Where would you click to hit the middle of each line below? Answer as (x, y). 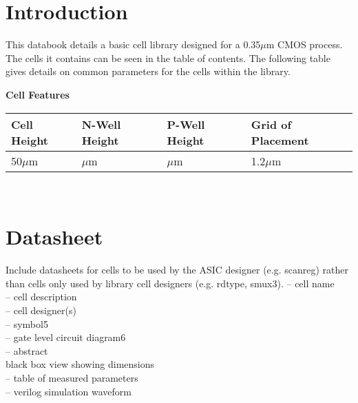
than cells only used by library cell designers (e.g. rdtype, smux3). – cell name (170, 283)
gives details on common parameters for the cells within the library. (148, 71)
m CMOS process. (304, 44)
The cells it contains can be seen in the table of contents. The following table (168, 58)
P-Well (186, 124)
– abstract (27, 350)
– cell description (41, 297)
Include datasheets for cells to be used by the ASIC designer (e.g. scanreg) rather (177, 270)
